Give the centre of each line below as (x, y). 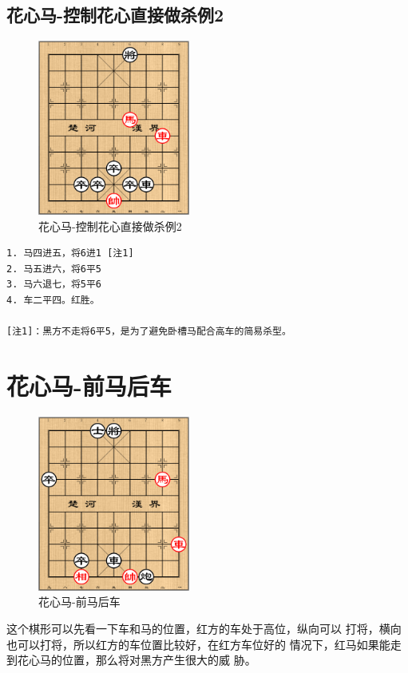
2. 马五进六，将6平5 (54, 269)
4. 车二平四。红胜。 (53, 301)
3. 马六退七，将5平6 (54, 285)
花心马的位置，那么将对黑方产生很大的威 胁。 (137, 660)
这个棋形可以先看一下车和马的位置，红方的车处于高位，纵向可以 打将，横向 (204, 628)
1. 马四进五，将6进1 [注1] (70, 253)
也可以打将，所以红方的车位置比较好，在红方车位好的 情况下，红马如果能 (198, 644)
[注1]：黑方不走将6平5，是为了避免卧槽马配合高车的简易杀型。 (149, 332)
